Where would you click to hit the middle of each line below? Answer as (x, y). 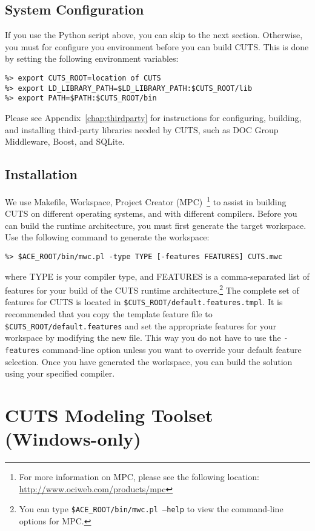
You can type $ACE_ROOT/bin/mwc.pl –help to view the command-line (151, 509)
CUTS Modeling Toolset (109, 415)
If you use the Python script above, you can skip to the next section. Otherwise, (154, 35)
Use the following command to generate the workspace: (107, 237)
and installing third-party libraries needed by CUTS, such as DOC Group (142, 129)
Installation (41, 174)
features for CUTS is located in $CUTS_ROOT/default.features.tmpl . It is (144, 302)
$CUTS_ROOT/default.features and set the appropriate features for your (141, 325)
